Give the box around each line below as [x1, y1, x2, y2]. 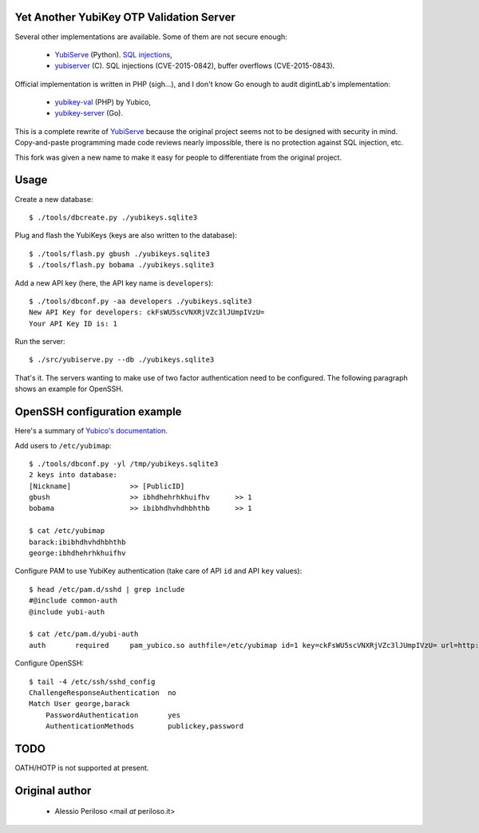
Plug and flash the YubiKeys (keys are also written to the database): [14, 231, 237, 240]
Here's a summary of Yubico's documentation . [14, 426, 168, 436]
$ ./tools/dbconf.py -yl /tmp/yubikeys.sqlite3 [29, 459, 219, 468]
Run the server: [14, 337, 65, 346]
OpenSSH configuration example [14, 405, 182, 419]
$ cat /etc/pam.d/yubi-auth [29, 630, 139, 638]
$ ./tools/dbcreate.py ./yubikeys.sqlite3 [29, 212, 198, 222]
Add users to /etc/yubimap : [14, 440, 112, 450]
